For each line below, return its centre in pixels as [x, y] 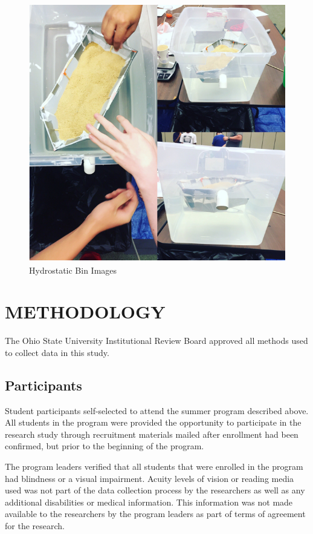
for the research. [35, 526]
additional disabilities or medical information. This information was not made [149, 502]
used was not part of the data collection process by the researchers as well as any [155, 490]
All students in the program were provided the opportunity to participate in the [153, 422]
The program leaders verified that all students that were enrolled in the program [154, 466]
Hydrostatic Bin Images [73, 270]
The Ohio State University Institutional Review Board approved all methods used [156, 341]
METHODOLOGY [85, 311]
